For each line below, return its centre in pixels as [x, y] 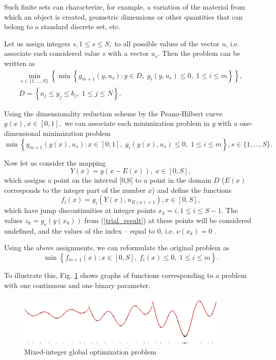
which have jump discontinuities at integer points [80, 210]
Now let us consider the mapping [55, 162]
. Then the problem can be [199, 53]
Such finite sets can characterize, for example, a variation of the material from [125, 7]
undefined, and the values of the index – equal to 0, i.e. [89, 230]
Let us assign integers [37, 43]
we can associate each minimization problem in [137, 123]
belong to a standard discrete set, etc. [62, 26]
